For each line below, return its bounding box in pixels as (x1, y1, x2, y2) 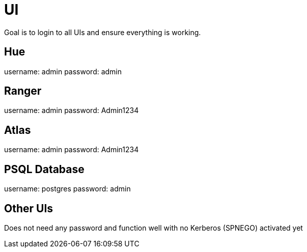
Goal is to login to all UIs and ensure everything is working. (4, 27, 201, 37)
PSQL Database (4, 162, 85, 176)
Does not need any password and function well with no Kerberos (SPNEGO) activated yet (4, 223, 303, 232)
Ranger (4, 85, 42, 98)
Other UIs (4, 202, 53, 215)
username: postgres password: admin (4, 184, 131, 193)
